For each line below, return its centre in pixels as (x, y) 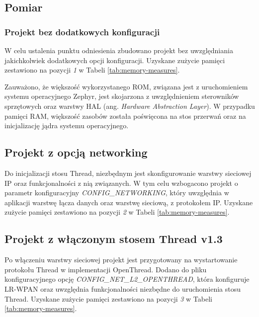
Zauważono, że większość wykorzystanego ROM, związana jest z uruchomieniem (126, 86)
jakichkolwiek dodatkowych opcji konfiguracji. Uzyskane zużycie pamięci (115, 60)
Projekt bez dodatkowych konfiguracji (82, 32)
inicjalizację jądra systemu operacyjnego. (67, 125)
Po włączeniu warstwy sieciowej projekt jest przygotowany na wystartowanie (121, 260)
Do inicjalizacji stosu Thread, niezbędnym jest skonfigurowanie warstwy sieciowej (128, 173)
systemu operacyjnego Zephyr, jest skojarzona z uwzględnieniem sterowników (122, 96)
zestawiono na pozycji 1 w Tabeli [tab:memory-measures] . (92, 70)
